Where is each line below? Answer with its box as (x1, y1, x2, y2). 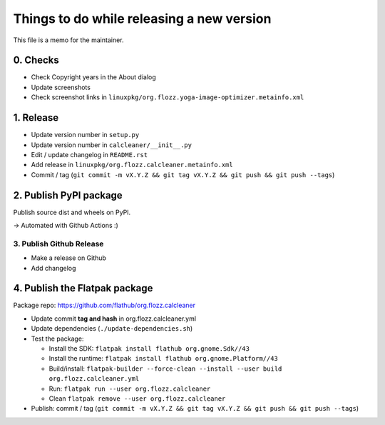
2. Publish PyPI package (13, 189, 123, 201)
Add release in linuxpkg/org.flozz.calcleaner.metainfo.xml (31, 161, 233, 169)
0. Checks (13, 54, 60, 66)
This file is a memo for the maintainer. (13, 36, 124, 44)
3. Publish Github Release (13, 239, 104, 249)
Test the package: (31, 334, 84, 343)
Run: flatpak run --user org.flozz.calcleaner (48, 384, 211, 393)
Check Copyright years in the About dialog (31, 73, 156, 81)
